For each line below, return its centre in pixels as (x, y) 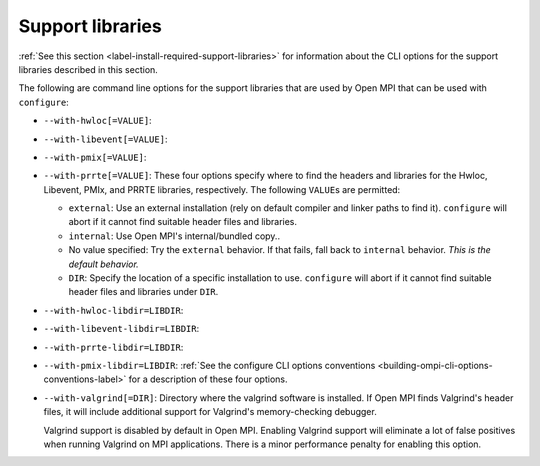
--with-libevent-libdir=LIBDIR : (121, 329)
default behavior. (103, 264)
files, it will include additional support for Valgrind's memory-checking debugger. (210, 412)
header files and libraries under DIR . (143, 292)
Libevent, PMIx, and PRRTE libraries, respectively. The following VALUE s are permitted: (222, 189)
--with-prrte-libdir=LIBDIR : (113, 347)
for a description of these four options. (208, 379)
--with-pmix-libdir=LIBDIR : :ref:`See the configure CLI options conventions (209, 365)
